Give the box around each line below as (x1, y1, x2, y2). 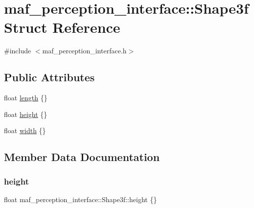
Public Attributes (4, 69, 95, 85)
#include (4, 46, 31, 56)
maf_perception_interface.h (42, 46, 127, 56)
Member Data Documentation (4, 149, 160, 164)
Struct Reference (4, 17, 120, 37)
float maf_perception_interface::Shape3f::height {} (4, 194, 157, 204)
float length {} (4, 92, 47, 103)
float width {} (4, 125, 46, 136)
